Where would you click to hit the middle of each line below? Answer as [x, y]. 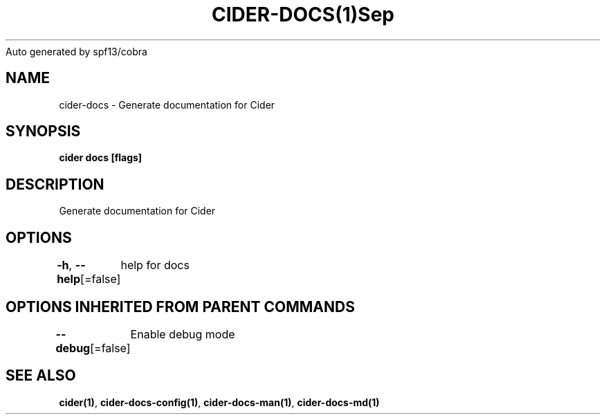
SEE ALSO [41, 376]
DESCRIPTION [55, 184]
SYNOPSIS [43, 131]
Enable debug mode [183, 334]
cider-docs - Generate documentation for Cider [167, 104]
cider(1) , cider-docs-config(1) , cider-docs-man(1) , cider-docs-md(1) [219, 402]
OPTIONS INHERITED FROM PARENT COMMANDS [180, 307]
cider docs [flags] [101, 158]
